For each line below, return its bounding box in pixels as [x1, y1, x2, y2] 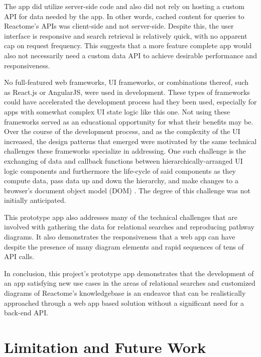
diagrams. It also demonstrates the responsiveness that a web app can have [4, 231, 235, 242]
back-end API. [4, 307, 49, 318]
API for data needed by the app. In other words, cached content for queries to [4, 11, 244, 21]
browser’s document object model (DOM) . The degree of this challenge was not [4, 185, 250, 195]
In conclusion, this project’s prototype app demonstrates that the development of [4, 268, 254, 278]
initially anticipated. [4, 195, 66, 205]
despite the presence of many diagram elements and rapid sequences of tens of [4, 241, 244, 252]
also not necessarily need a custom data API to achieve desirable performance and [4, 50, 257, 60]
